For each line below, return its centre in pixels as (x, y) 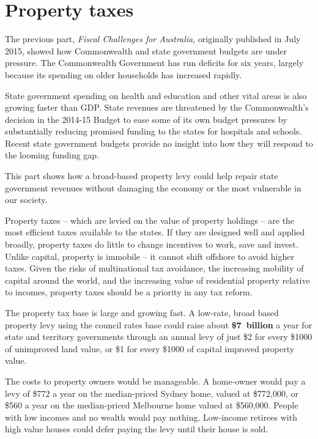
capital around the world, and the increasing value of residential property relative (157, 280)
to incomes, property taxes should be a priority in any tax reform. (129, 292)
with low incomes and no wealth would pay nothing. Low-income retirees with (151, 417)
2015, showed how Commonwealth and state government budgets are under (146, 50)
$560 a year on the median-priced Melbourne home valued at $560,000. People (152, 405)
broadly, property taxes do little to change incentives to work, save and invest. (152, 244)
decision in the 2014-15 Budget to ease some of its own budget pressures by (146, 119)
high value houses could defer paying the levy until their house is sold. (137, 429)
